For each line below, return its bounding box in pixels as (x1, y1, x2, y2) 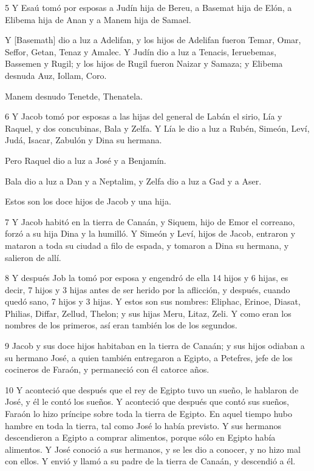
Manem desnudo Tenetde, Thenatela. (5, 89, 143, 102)
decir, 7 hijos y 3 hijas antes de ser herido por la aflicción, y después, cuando (5, 283, 290, 296)
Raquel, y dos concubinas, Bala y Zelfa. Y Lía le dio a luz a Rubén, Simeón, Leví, (5, 121, 310, 134)
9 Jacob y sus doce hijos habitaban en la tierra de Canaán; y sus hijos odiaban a (5, 339, 305, 352)
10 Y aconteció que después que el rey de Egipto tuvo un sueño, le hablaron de (5, 383, 299, 396)
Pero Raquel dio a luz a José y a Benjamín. (5, 154, 166, 166)
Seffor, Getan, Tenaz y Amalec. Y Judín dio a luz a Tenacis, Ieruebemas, (5, 45, 276, 58)
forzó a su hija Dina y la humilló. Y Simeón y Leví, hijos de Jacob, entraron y (5, 227, 296, 240)
